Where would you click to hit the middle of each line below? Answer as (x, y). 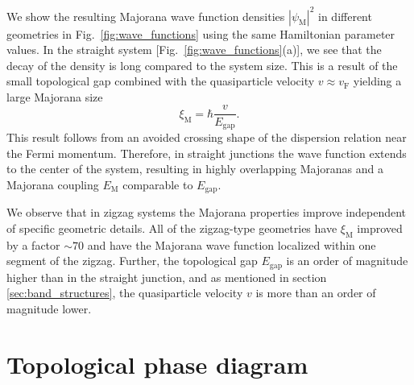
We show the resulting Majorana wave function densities (146, 16)
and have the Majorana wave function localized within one (232, 244)
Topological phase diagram (157, 364)
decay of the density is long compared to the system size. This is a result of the (202, 65)
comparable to (158, 184)
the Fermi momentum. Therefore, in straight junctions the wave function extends (207, 153)
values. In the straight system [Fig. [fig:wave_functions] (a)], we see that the (194, 50)
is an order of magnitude (347, 261)
